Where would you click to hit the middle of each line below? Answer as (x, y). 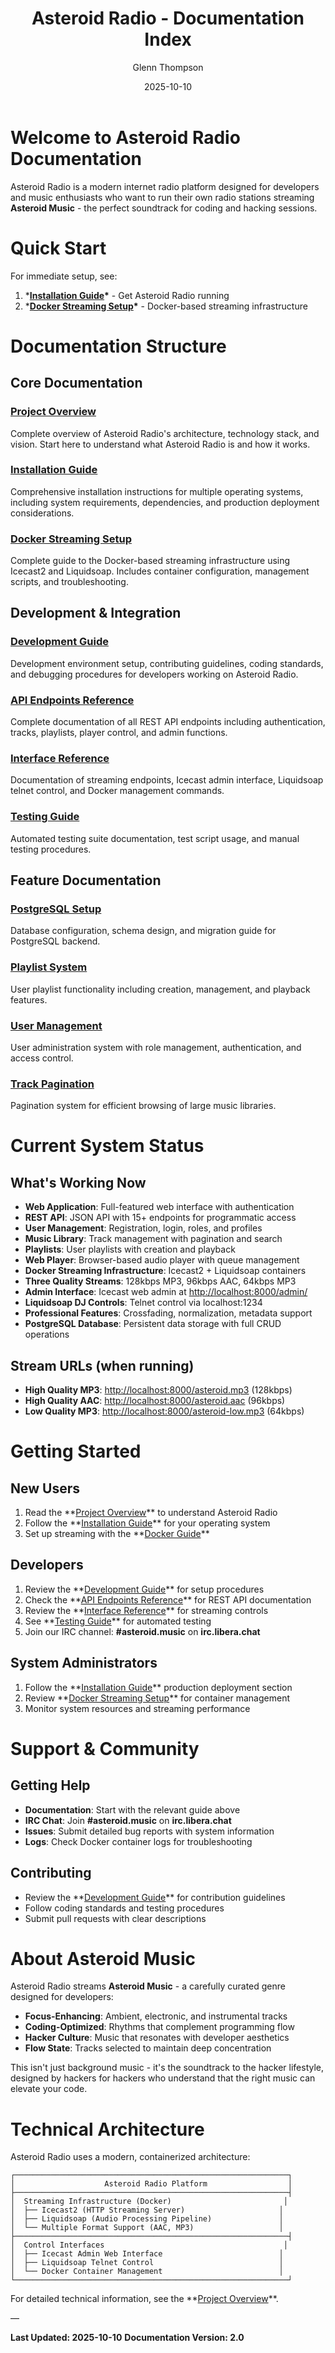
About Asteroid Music (103, 1958)
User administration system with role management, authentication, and (156, 1047)
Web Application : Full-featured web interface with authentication (159, 1207)
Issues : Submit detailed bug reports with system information (149, 1831)
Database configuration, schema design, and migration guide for (143, 931)
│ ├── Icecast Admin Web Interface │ (147, 2254)
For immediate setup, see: (64, 276)
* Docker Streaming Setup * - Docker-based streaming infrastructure (166, 306)
